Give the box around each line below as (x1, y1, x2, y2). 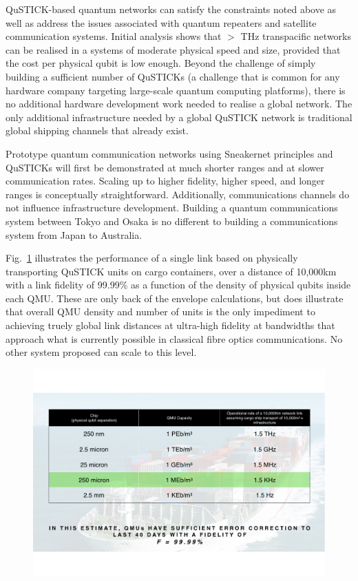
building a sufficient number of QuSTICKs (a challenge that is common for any (6, 69, 340, 83)
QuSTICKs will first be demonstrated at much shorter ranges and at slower (6, 160, 324, 174)
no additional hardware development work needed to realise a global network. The (6, 96, 352, 111)
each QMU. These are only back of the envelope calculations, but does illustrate (6, 290, 344, 305)
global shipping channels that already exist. (6, 123, 189, 138)
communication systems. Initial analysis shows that (6, 29, 222, 43)
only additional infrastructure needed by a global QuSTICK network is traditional (6, 109, 352, 124)
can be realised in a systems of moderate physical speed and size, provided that (6, 42, 341, 56)
